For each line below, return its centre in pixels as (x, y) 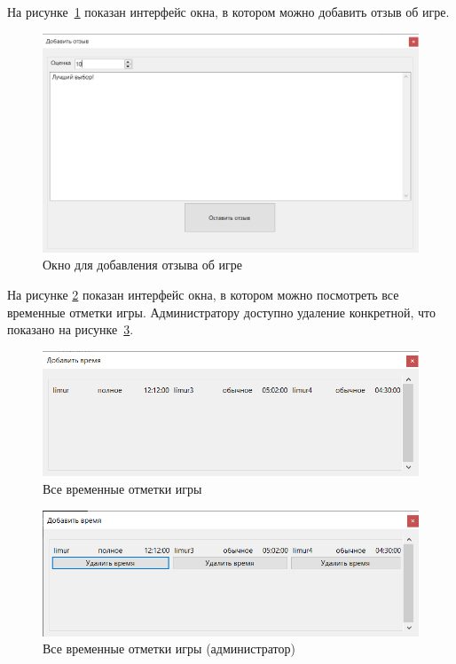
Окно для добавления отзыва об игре (143, 265)
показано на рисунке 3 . (71, 329)
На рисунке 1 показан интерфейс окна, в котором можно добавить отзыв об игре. (228, 12)
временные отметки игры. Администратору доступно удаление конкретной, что (221, 312)
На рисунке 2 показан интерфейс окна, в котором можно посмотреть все (203, 295)
